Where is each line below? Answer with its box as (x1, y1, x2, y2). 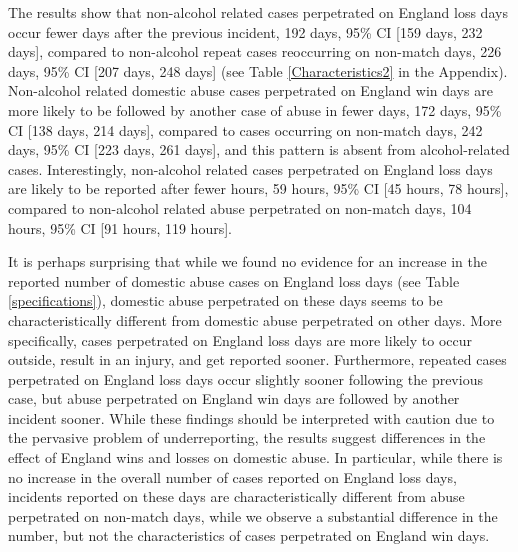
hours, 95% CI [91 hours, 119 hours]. (8, 217, 232, 238)
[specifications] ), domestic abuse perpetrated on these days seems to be (8, 290, 443, 311)
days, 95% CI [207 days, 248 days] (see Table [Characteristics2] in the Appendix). (8, 60, 508, 81)
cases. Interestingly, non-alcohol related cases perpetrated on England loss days (8, 158, 493, 179)
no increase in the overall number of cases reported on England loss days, (8, 466, 457, 487)
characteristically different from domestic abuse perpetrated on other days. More (8, 309, 502, 330)
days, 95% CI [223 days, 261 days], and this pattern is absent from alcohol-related (8, 139, 510, 160)
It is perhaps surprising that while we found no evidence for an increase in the (8, 251, 487, 272)
